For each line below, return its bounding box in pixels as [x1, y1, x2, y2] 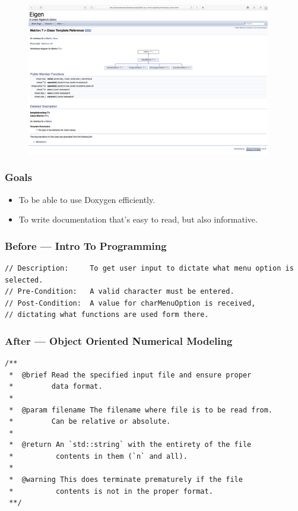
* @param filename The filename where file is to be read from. [9, 405, 273, 414]
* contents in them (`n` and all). [9, 452, 188, 461]
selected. [5, 275, 43, 284]
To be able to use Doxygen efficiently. [18, 193, 156, 205]
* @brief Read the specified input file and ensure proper [9, 370, 252, 379]
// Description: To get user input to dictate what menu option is [5, 264, 294, 272]
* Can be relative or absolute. [9, 417, 171, 426]
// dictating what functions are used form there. [5, 310, 209, 319]
